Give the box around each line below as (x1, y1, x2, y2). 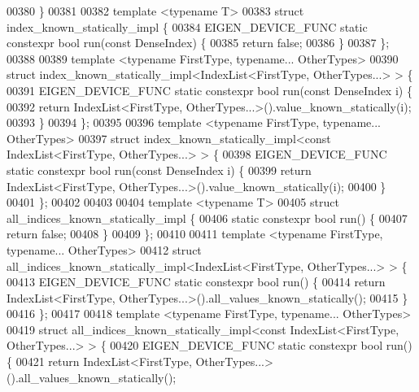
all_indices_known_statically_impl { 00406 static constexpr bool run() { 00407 (7, 209, 408, 226)
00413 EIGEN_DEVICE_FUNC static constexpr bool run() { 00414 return (7, 273, 386, 290)
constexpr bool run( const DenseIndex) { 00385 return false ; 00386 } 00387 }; (7, 34, 390, 51)
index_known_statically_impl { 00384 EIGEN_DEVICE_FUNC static (7, 18, 368, 35)
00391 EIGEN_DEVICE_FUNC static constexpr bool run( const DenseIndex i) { (7, 81, 412, 98)
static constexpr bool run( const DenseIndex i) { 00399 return (7, 161, 312, 178)
